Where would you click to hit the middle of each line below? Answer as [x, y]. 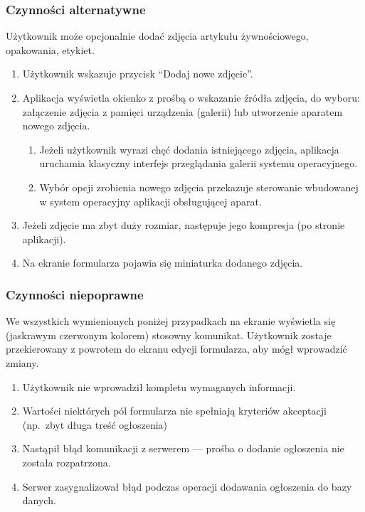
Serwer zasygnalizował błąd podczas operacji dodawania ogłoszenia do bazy [187, 486]
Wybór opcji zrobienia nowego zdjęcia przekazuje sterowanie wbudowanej [199, 187]
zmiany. [22, 362]
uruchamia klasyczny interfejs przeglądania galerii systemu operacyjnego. [199, 163]
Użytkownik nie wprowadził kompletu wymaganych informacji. [159, 386]
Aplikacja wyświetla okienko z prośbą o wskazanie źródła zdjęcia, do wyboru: [191, 97]
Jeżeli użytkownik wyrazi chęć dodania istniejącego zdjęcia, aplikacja [189, 149]
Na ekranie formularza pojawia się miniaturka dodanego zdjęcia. [163, 263]
